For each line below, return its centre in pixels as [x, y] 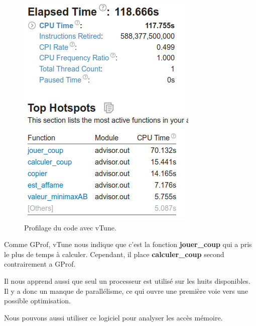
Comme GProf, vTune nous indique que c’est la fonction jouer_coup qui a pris [128, 244]
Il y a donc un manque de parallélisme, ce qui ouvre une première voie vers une [126, 291]
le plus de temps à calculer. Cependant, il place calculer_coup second [114, 254]
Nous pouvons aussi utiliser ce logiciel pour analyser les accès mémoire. [113, 317]
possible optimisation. [37, 301]
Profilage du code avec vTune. [70, 227]
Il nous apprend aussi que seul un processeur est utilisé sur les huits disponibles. [127, 280]
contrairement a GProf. [40, 264]
